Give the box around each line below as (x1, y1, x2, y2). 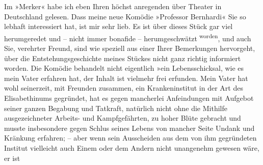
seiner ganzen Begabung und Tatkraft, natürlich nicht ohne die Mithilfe (4, 102, 227, 113)
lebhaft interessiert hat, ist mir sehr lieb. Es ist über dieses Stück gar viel (4, 21, 233, 32)
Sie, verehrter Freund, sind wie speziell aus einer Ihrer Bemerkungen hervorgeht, (4, 43, 255, 53)
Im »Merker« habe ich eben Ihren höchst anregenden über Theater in (4, 1, 222, 11)
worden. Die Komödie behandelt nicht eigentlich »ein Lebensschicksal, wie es (4, 63, 244, 73)
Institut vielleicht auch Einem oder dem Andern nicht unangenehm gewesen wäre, (4, 142, 259, 153)
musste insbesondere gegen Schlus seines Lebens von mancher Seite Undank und (4, 122, 255, 133)
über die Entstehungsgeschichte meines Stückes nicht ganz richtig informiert (4, 52, 241, 63)
